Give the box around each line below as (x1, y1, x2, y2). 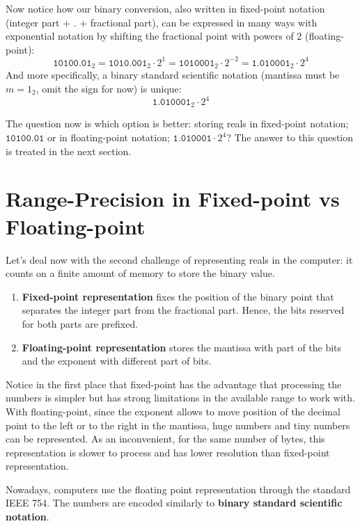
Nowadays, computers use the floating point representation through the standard (6, 481, 351, 496)
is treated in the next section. (6, 143, 132, 158)
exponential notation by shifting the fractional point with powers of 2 (6, 29, 302, 43)
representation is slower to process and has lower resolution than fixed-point (6, 445, 330, 459)
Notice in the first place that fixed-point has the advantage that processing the (6, 376, 342, 391)
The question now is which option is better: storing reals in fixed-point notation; (6, 116, 349, 131)
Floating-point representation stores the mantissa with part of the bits (22, 340, 342, 354)
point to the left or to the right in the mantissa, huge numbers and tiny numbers (6, 417, 350, 432)
